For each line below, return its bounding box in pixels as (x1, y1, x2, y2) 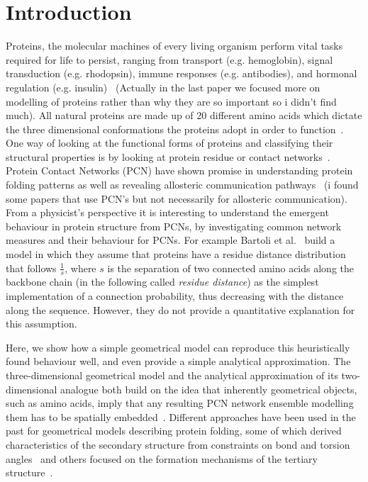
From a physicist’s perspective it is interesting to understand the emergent (6, 205, 329, 220)
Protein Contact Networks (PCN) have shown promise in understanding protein (6, 163, 353, 178)
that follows (6, 260, 57, 275)
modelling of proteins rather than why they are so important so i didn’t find (6, 94, 337, 108)
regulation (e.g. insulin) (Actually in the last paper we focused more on (6, 79, 320, 94)
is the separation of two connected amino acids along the (107, 260, 355, 275)
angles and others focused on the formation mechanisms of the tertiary (6, 451, 318, 466)
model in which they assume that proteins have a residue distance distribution (6, 247, 346, 262)
